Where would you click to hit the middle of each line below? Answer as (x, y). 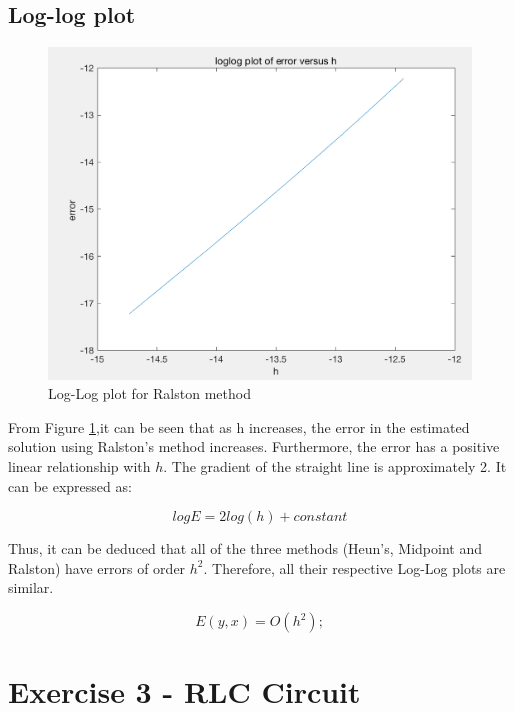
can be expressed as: (70, 485)
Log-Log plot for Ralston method (149, 393)
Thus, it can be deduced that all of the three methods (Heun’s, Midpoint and (245, 548)
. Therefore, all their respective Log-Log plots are (354, 567)
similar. (31, 587)
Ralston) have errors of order (97, 567)
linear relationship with (79, 466)
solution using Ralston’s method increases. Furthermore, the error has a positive (254, 446)
